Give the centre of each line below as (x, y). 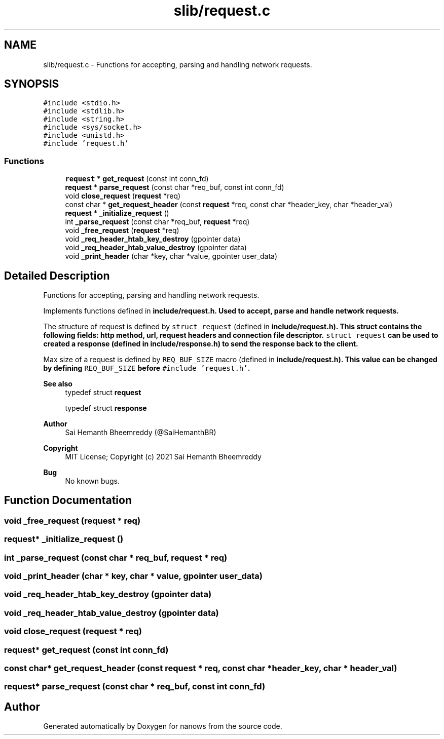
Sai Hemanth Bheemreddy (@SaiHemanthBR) (141, 433)
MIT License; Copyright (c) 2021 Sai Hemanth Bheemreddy (163, 457)
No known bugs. (92, 481)
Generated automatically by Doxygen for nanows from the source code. (163, 726)
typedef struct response (106, 408)
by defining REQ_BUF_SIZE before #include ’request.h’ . (147, 368)
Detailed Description (57, 276)
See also (58, 384)
